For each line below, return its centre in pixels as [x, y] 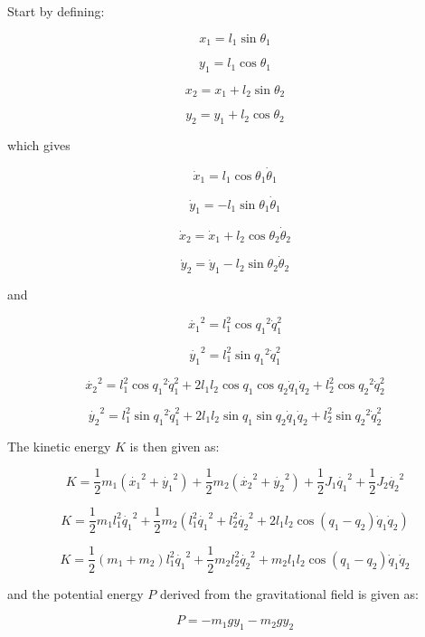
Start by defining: [56, 11]
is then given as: [175, 446]
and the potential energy [76, 593]
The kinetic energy [59, 446]
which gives [39, 145]
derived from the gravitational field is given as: [289, 593]
